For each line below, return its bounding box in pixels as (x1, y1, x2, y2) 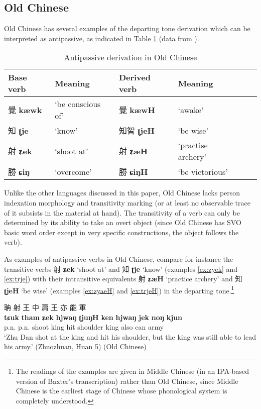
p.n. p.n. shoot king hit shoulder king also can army (4, 322, 164, 332)
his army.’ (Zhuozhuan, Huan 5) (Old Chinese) (4, 341, 147, 352)
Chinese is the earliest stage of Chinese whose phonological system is (16, 385, 227, 396)
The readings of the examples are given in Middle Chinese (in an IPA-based (16, 365, 249, 376)
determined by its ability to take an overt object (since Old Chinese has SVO (4, 217, 241, 228)
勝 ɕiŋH (118, 166, 148, 178)
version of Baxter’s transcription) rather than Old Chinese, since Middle (16, 375, 238, 386)
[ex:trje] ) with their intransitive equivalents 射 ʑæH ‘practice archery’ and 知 (4, 273, 242, 284)
